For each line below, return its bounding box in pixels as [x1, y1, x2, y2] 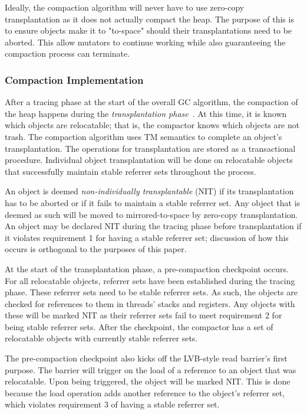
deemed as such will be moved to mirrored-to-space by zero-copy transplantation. [5, 208, 298, 220]
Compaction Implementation [5, 72, 144, 87]
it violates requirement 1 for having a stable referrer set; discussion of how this [5, 231, 289, 243]
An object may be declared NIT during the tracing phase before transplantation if [5, 220, 302, 232]
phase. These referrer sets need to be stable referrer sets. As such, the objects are [5, 286, 298, 298]
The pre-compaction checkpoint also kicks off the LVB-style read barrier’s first [5, 352, 288, 364]
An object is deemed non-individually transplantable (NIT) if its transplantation [5, 185, 294, 197]
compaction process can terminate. [5, 47, 130, 60]
